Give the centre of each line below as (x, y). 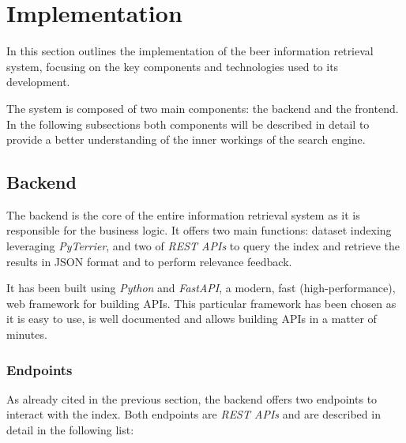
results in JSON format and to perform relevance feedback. (149, 261)
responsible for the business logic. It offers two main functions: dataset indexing (199, 230)
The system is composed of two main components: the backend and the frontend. (203, 108)
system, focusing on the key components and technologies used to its (173, 66)
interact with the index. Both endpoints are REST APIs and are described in (194, 414)
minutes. (27, 334)
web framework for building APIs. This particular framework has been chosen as (201, 303)
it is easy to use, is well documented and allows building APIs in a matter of (192, 319)
